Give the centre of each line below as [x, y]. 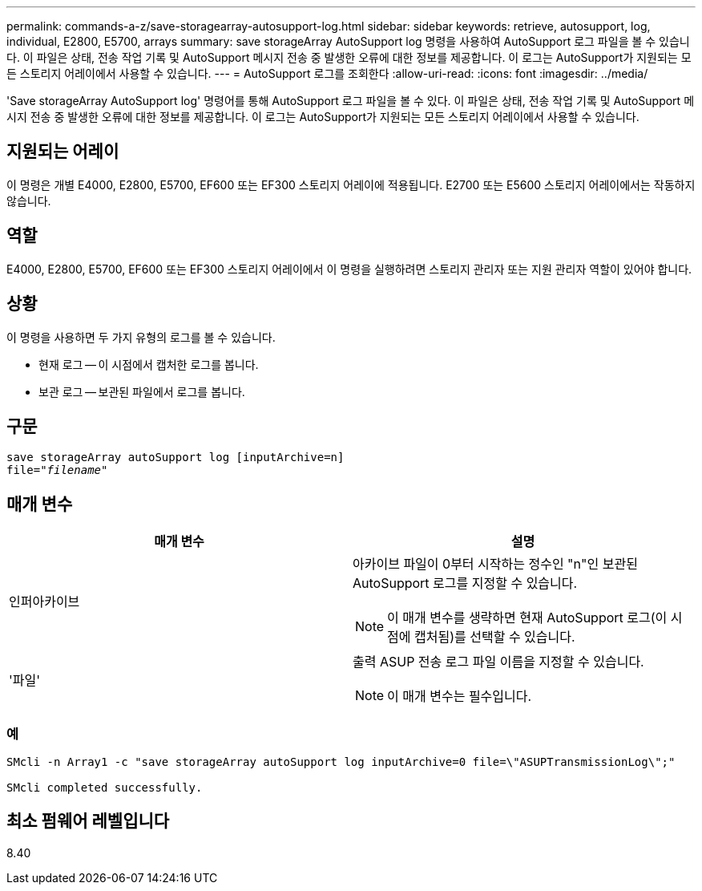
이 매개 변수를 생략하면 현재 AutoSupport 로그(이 [527, 618]
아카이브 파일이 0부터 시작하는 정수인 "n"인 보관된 [495, 564]
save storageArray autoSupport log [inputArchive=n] [175, 458]
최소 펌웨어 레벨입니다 [88, 821]
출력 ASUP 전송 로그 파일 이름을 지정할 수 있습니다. [498, 662]
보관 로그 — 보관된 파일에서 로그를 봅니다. [142, 391]
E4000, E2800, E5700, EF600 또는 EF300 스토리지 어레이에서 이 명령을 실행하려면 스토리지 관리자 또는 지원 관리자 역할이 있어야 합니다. [349, 269]
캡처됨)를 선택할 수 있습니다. [495, 637]
